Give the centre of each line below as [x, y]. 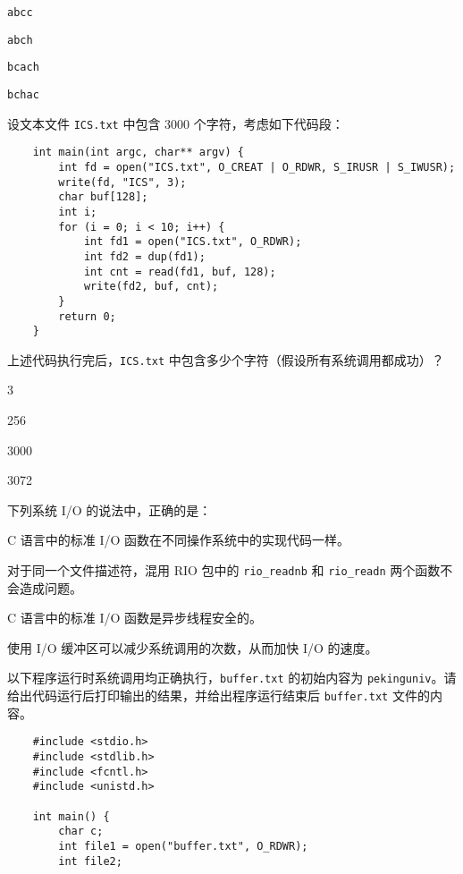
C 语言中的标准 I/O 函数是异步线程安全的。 [135, 618]
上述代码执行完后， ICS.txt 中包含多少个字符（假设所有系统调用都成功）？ [226, 359]
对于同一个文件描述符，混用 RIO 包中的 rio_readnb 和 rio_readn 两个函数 [224, 570]
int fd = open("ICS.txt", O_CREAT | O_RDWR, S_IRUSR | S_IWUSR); [257, 167]
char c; [81, 832]
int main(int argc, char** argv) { [138, 153]
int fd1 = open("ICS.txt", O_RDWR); [193, 242]
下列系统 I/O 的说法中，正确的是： [109, 509]
